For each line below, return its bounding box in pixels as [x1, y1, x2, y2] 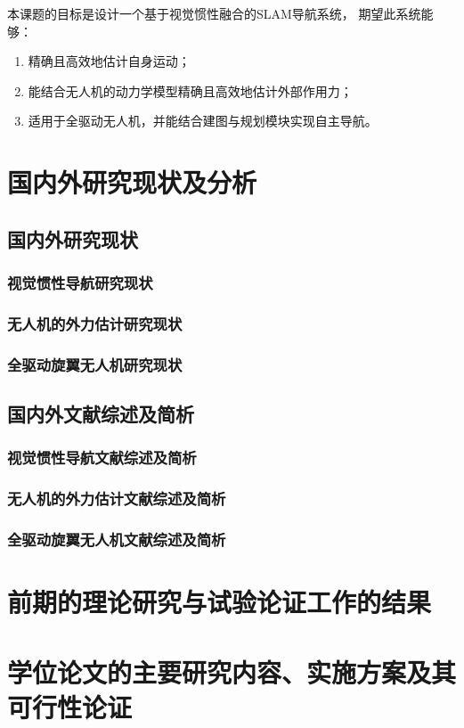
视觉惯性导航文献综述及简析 [7, 446, 197, 469]
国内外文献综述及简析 [7, 400, 194, 428]
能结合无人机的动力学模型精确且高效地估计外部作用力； [28, 81, 353, 100]
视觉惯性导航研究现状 [7, 272, 153, 294]
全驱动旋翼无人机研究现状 [7, 353, 183, 375]
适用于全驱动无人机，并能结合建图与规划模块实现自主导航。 [28, 111, 378, 130]
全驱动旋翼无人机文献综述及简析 [7, 528, 226, 551]
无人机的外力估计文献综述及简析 [7, 487, 226, 510]
